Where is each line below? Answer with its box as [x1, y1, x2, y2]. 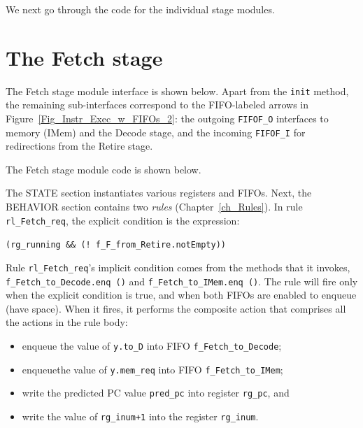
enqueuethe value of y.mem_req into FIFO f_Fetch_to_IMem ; [22, 362, 283, 376]
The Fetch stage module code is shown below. [6, 162, 201, 176]
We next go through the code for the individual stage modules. [6, 2, 275, 16]
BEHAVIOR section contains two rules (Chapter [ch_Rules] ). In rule [6, 199, 303, 214]
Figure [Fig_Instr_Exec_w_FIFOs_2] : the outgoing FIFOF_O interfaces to [6, 110, 329, 125]
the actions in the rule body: [6, 315, 128, 329]
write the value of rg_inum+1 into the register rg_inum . [22, 409, 259, 424]
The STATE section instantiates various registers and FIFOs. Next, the [6, 185, 312, 200]
